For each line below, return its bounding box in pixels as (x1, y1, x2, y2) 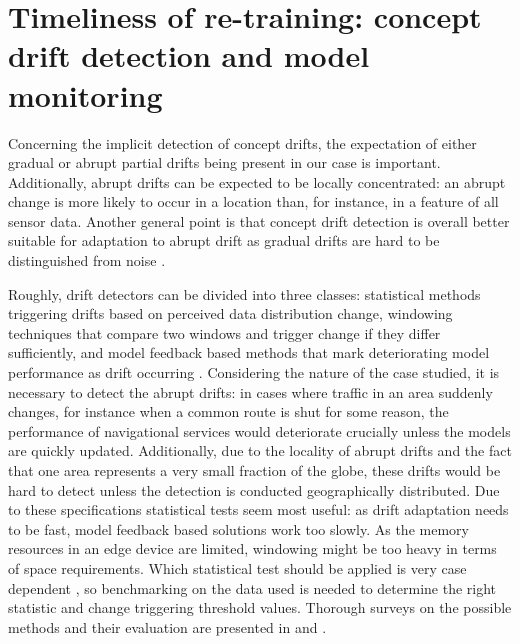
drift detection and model (8, 35, 370, 76)
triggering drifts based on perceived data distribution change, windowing (8, 303, 453, 324)
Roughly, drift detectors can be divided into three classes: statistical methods (8, 283, 481, 304)
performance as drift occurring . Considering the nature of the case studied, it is (8, 362, 500, 383)
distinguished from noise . (8, 250, 166, 271)
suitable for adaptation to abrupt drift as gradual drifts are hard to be (8, 230, 440, 251)
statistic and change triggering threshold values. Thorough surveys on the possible (8, 597, 512, 618)
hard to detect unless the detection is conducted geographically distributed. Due (8, 479, 500, 500)
